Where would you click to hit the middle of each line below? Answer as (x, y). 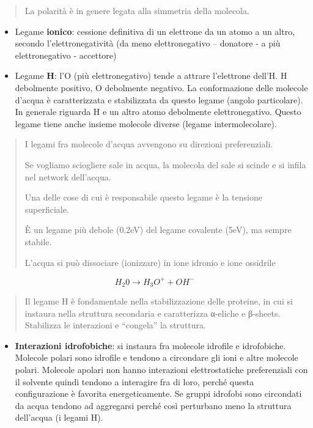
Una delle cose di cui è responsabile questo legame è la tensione (143, 197)
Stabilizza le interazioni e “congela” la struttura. (115, 325)
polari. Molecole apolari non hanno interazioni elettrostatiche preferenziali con (161, 370)
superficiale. (47, 209)
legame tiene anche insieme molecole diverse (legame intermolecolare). (146, 123)
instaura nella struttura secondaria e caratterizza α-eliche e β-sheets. (153, 313)
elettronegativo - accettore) (66, 55)
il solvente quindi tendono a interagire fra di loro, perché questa (134, 381)
